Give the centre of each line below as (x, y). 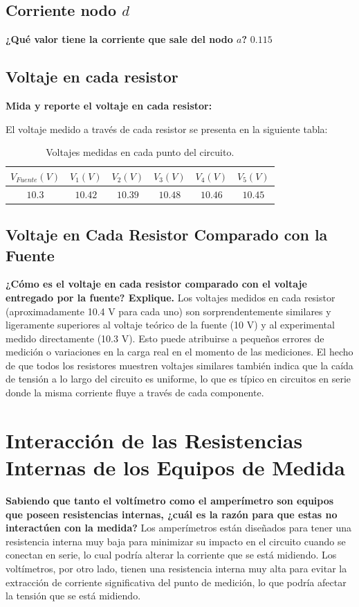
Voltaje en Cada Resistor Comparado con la (167, 235)
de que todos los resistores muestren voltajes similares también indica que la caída (179, 365)
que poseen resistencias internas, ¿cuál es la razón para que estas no (172, 514)
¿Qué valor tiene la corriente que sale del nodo (119, 39)
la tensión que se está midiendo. (73, 596)
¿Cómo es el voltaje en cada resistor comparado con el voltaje (156, 284)
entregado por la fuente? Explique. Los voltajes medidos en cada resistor (171, 297)
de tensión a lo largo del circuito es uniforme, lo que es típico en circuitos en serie (178, 379)
